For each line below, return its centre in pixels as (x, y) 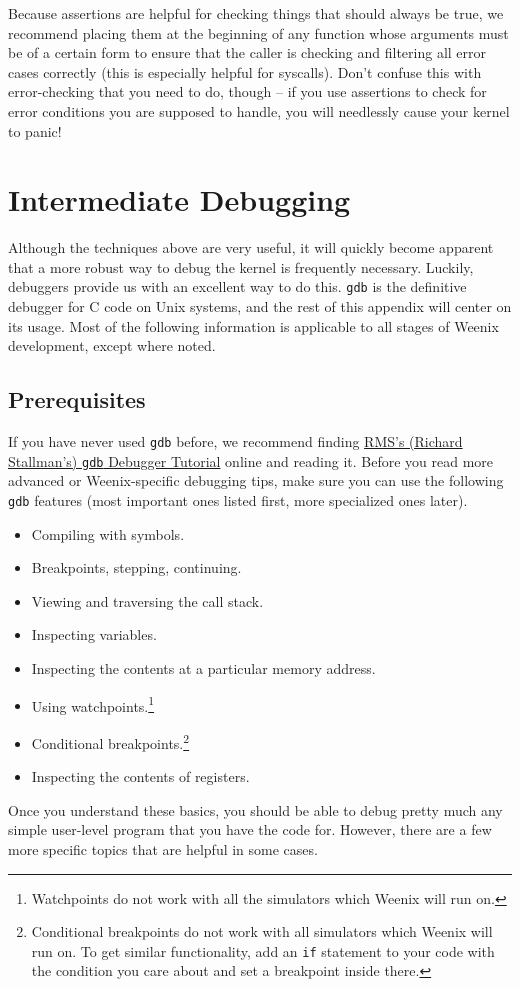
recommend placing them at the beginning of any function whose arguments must (258, 32)
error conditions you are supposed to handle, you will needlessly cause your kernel (259, 110)
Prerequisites (77, 399)
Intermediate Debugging (179, 199)
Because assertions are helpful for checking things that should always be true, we (256, 13)
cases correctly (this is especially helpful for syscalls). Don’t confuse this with (245, 71)
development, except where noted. (112, 345)
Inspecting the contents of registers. (140, 776)
